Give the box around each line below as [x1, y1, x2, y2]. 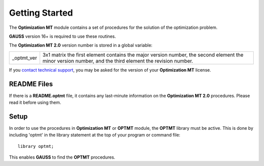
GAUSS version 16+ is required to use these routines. [9, 33, 116, 39]
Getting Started [9, 7, 73, 18]
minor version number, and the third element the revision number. [42, 57, 193, 64]
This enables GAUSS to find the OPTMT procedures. [9, 154, 115, 160]
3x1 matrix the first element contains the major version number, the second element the [42, 51, 244, 58]
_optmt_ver [12, 54, 37, 61]
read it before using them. [9, 99, 61, 105]
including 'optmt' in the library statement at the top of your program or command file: [9, 132, 180, 138]
